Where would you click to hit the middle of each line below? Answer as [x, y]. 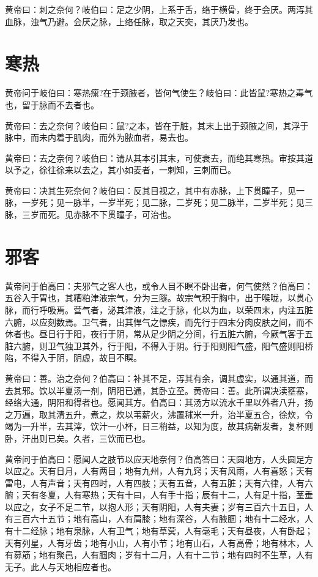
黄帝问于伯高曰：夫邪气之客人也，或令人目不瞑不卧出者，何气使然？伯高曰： [159, 285]
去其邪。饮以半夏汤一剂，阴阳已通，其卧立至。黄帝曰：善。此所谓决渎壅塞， [159, 390]
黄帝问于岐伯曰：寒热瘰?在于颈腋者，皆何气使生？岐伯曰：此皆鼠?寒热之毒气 [159, 93]
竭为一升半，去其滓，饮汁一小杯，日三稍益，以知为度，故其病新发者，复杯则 [159, 426]
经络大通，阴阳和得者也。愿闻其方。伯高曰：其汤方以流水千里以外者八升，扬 [159, 402]
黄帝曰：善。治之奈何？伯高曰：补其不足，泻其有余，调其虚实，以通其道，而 [159, 378]
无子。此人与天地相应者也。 [61, 566]
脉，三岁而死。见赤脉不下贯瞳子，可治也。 [91, 214]
